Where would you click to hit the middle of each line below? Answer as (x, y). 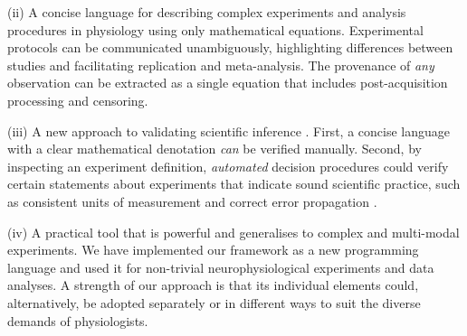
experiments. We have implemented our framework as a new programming (213, 250)
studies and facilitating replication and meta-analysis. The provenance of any (221, 65)
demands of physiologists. (78, 320)
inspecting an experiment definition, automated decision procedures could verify (228, 166)
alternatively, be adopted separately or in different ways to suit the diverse (214, 302)
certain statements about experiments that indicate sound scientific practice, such (234, 184)
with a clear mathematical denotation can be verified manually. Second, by (214, 149)
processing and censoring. (78, 100)
